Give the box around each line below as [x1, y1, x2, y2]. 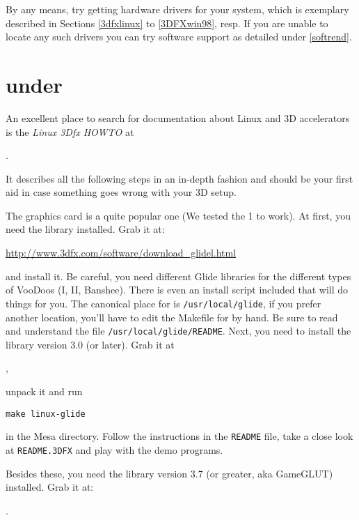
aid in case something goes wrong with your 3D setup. [6, 185, 237, 199]
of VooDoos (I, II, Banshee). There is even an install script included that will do [6, 282, 349, 297]
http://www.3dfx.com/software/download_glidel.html [6, 245, 237, 260]
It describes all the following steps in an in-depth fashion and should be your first [6, 171, 353, 185]
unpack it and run [6, 383, 83, 398]
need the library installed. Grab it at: [6, 222, 165, 236]
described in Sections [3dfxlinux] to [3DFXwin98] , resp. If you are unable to [6, 15, 328, 30]
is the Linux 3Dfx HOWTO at [6, 124, 134, 139]
